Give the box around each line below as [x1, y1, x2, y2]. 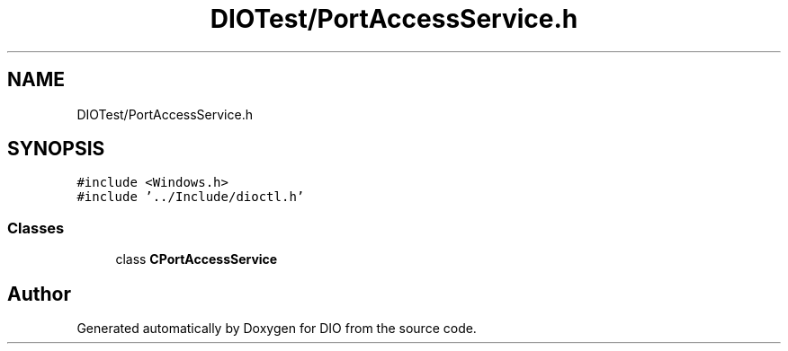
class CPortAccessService [115, 251, 278, 268]
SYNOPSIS [7, 137, 105, 161]
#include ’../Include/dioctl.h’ [76, 189, 305, 205]
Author [7, 282, 71, 305]
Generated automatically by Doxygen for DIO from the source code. [76, 320, 477, 337]
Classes [7, 218, 65, 237]
